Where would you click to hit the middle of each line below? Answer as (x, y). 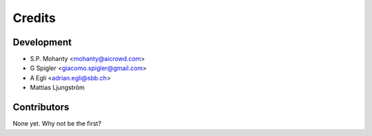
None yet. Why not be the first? (57, 124)
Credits (34, 18)
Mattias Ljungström (58, 88)
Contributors (41, 107)
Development (42, 42)
